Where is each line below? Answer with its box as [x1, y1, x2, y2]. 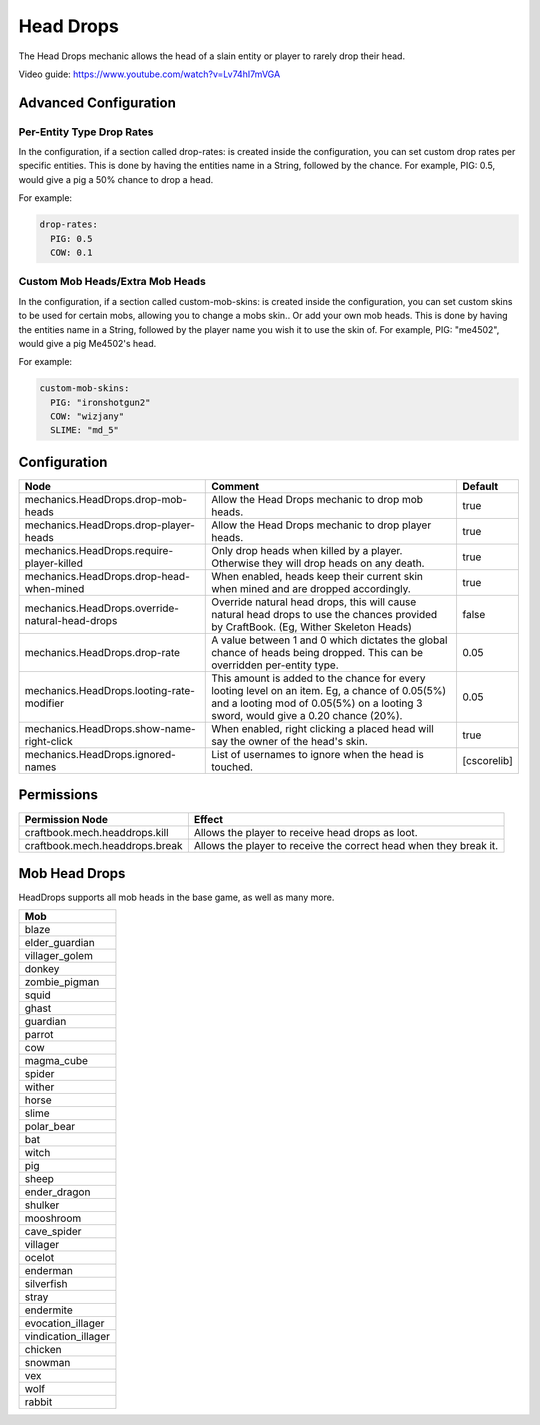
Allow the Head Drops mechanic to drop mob [211, 492, 424, 506]
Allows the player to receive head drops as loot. [193, 825, 419, 839]
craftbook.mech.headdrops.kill [24, 825, 169, 839]
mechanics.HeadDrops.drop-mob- [24, 492, 188, 506]
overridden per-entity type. [211, 658, 339, 672]
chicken [24, 1343, 62, 1357]
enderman [24, 1264, 74, 1278]
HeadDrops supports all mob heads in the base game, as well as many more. [18, 891, 335, 904]
